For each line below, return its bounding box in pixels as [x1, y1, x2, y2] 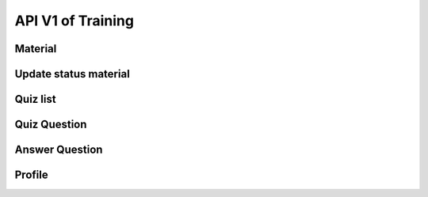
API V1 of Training [14, 12, 135, 29]
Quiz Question [14, 118, 87, 131]
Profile [14, 169, 48, 182]
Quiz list [14, 93, 56, 106]
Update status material [14, 67, 130, 81]
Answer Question [14, 143, 103, 157]
